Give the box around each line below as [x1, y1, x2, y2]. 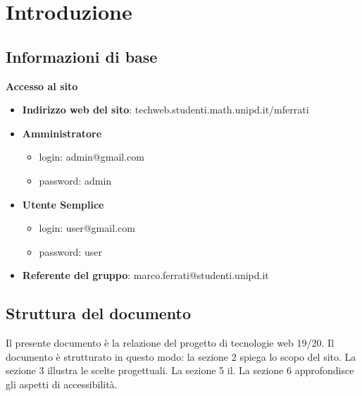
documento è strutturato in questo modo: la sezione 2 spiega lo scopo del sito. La [6, 349, 356, 364]
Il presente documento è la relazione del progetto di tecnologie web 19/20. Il [6, 335, 335, 350]
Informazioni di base [6, 45, 158, 67]
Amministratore [22, 125, 102, 140]
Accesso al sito [6, 78, 78, 93]
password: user [39, 244, 102, 259]
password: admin [39, 173, 112, 187]
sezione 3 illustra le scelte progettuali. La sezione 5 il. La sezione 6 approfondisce [6, 363, 354, 378]
